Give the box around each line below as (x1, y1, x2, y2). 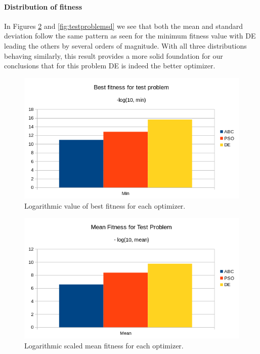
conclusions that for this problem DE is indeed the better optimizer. (4, 60, 215, 71)
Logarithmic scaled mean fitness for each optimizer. (24, 340, 184, 351)
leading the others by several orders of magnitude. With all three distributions (4, 40, 247, 51)
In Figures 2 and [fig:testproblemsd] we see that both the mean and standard (4, 20, 243, 31)
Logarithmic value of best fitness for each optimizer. (24, 200, 186, 211)
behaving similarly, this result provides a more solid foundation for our (4, 50, 223, 61)
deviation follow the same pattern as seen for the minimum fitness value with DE (4, 30, 256, 41)
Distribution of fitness (4, 1, 82, 12)
